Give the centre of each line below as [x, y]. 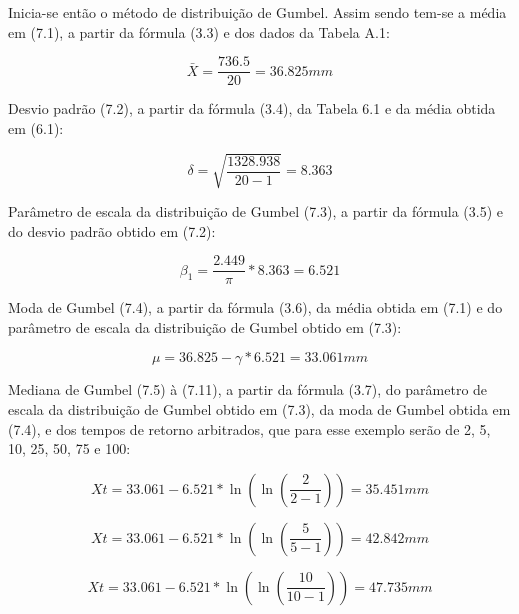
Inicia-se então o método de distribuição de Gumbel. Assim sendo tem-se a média [257, 12]
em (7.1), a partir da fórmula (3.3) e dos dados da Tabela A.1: [199, 31]
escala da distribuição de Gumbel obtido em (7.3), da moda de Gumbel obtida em [259, 409]
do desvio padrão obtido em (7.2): [112, 230]
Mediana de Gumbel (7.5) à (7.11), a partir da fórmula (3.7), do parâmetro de [248, 389]
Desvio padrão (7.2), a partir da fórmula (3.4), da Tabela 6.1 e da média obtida [252, 108]
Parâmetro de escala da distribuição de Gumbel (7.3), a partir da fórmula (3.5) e [255, 210]
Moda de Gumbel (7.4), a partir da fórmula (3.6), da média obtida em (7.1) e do [255, 307]
